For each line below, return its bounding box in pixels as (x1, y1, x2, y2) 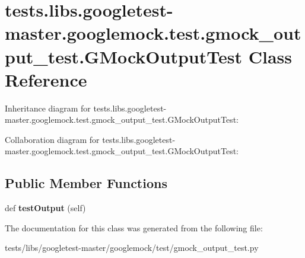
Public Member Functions (5, 174, 167, 192)
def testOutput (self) (5, 202, 86, 214)
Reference (5, 67, 87, 91)
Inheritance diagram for (5, 101, 91, 114)
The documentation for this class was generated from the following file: (5, 221, 263, 234)
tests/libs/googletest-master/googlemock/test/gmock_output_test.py (5, 241, 259, 254)
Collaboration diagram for (5, 133, 100, 145)
